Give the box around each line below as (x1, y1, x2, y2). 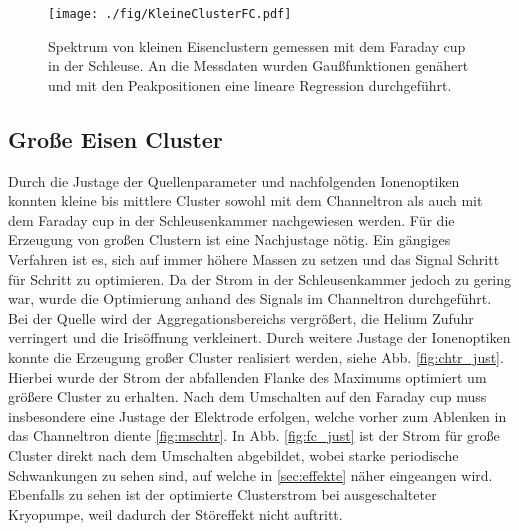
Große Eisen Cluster (8, 123, 223, 154)
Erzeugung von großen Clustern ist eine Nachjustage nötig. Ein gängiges (8, 229, 451, 250)
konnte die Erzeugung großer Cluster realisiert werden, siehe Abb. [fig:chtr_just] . (8, 346, 504, 367)
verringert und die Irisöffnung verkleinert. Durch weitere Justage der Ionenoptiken (8, 327, 511, 348)
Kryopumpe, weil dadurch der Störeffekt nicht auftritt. (8, 503, 343, 524)
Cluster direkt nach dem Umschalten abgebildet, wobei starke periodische (8, 444, 459, 465)
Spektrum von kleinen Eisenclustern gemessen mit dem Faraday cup (48, 35, 466, 56)
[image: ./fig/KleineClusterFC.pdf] (48, 7, 292, 21)
